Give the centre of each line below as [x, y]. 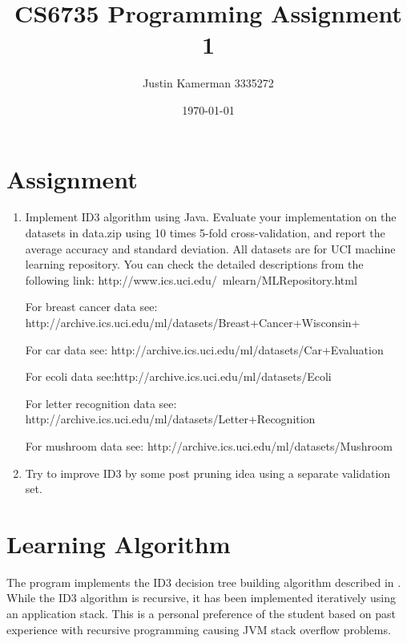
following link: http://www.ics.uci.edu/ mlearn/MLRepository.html [191, 279]
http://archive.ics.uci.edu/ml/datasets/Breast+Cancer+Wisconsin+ [193, 322]
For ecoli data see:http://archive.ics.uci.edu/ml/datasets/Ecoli [178, 376]
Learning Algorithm [119, 543]
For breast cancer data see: [91, 307]
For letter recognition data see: [101, 403]
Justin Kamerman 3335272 [208, 83]
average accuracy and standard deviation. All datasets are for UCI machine [210, 248]
